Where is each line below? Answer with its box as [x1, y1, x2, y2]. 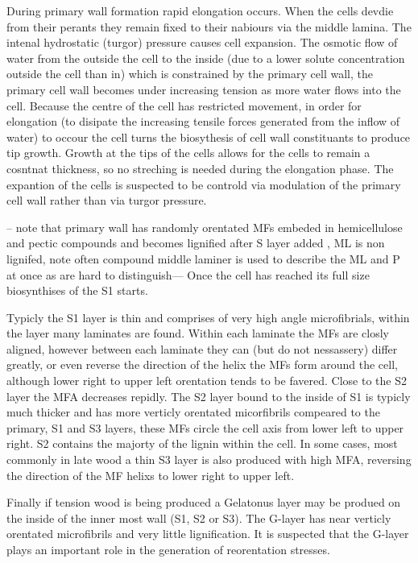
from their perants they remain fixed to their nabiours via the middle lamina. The [6, 18, 412, 35]
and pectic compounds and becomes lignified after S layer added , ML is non [6, 234, 385, 251]
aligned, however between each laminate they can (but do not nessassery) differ [6, 340, 398, 357]
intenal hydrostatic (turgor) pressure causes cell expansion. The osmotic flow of [6, 34, 398, 51]
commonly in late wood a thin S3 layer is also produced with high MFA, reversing [6, 451, 412, 468]
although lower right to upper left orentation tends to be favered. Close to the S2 [6, 372, 407, 389]
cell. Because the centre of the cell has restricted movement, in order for [6, 97, 362, 114]
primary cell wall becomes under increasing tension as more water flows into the [6, 81, 401, 97]
